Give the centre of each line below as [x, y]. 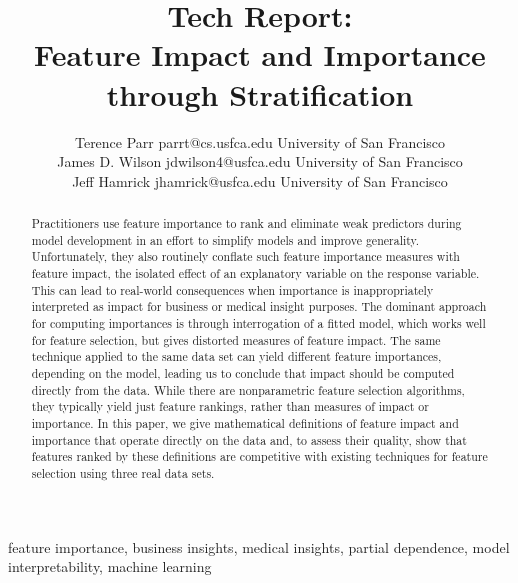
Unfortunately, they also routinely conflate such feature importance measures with [245, 256]
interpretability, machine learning [110, 566]
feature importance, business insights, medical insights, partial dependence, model [259, 546]
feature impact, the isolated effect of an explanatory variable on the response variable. [255, 273]
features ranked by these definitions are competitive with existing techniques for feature [259, 456]
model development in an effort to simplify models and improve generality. [225, 239]
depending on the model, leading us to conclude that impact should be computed [243, 372]
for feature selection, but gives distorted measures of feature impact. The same [236, 339]
